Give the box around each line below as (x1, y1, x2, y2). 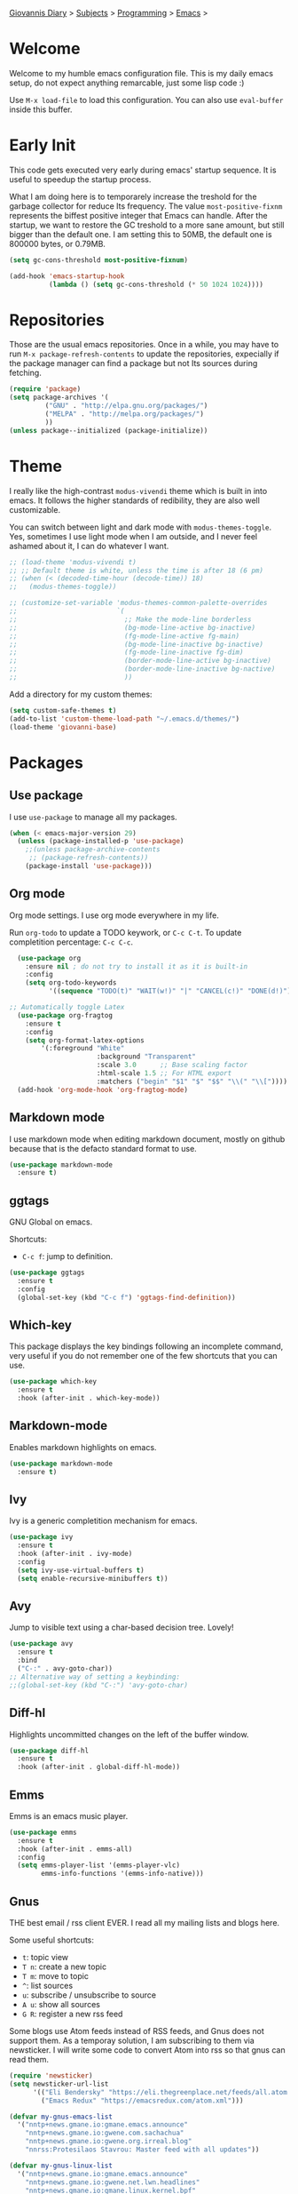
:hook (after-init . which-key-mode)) (17, 1394, 161, 1403)
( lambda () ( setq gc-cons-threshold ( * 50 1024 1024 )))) (48, 280, 264, 289)
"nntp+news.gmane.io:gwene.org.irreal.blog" (25, 2137, 192, 2146)
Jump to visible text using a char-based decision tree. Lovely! (9, 1622, 234, 1633)
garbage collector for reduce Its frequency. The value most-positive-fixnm (9, 200, 283, 211)
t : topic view (21, 1952, 69, 1962)
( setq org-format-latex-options (25, 1035, 145, 1045)
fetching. (9, 368, 42, 379)
